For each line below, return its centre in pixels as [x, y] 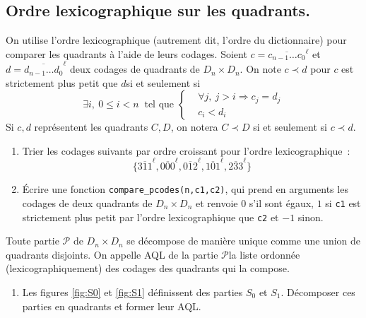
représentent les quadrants [91, 127]
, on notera [194, 127]
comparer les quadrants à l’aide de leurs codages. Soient [126, 53]
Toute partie [33, 241]
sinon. [311, 217]
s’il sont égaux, [281, 202]
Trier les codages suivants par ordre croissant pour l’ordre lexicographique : [186, 150]
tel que [159, 105]
